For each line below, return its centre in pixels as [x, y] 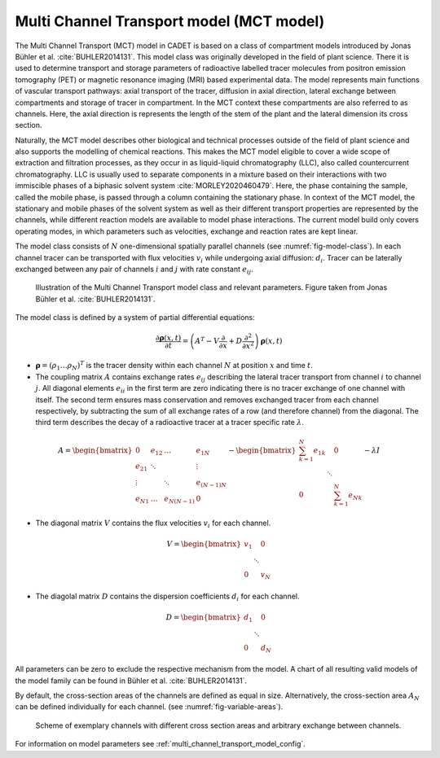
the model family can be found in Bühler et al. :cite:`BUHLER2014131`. [131, 681]
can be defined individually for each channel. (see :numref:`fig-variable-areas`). [149, 707]
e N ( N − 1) [179, 499]
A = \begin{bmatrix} [95, 450]
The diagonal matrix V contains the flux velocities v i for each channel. [153, 524]
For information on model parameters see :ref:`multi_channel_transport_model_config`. [160, 744]
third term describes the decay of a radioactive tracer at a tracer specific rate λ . [170, 423]
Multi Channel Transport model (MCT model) [170, 21]
